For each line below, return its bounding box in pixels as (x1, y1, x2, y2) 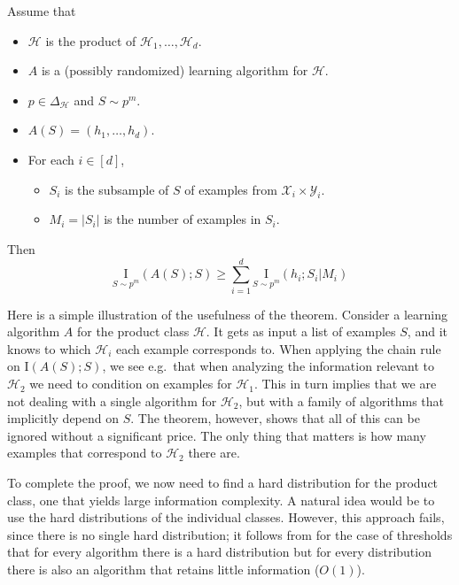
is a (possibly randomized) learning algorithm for (41, 61, 308, 80)
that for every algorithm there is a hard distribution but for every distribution (7, 543, 432, 561)
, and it (407, 322, 447, 341)
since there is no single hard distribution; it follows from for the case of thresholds (7, 525, 453, 543)
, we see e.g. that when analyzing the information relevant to (102, 357, 435, 375)
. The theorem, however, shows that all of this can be (130, 409, 420, 427)
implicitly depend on (7, 409, 120, 427)
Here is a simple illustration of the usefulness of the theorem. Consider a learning (7, 304, 447, 323)
